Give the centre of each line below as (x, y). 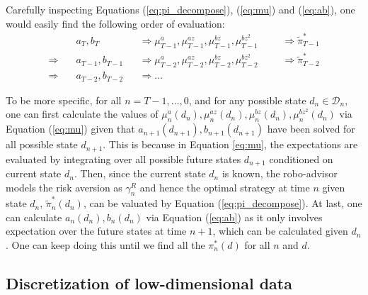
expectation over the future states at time (96, 231)
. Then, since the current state (140, 173)
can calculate (34, 217)
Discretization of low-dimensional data (149, 283)
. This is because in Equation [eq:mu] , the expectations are (230, 144)
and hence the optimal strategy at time (225, 187)
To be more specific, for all (64, 100)
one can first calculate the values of (82, 114)
